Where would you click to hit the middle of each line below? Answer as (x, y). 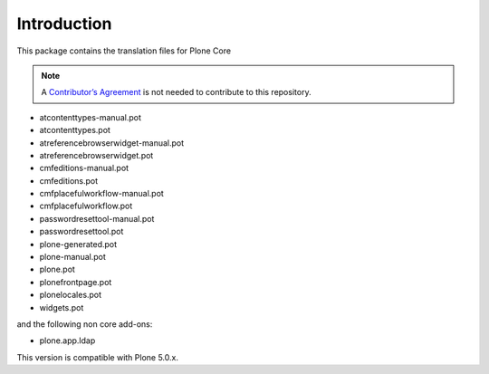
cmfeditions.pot (69, 180)
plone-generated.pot (78, 244)
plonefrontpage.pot (76, 282)
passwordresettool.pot (81, 232)
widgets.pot (62, 307)
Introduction (64, 24)
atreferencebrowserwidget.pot (96, 155)
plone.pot (58, 269)
